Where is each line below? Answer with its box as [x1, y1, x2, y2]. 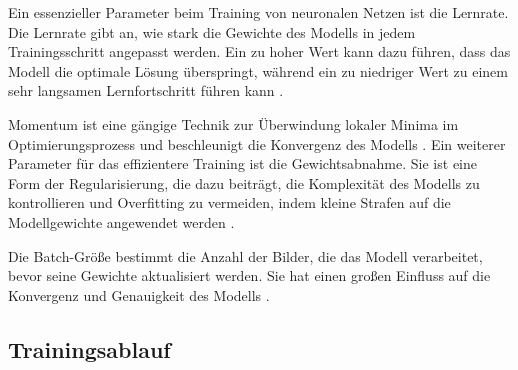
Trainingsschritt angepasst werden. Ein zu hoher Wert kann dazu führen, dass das [8, 41, 511, 62]
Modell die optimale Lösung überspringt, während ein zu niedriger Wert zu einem [8, 60, 508, 81]
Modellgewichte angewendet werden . [8, 211, 235, 232]
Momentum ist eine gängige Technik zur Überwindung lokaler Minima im [8, 113, 459, 134]
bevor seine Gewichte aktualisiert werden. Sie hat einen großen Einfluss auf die [8, 265, 491, 286]
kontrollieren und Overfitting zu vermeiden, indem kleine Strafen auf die [8, 192, 451, 213]
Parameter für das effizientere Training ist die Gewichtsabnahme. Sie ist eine [8, 153, 477, 174]
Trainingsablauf [8, 333, 171, 364]
